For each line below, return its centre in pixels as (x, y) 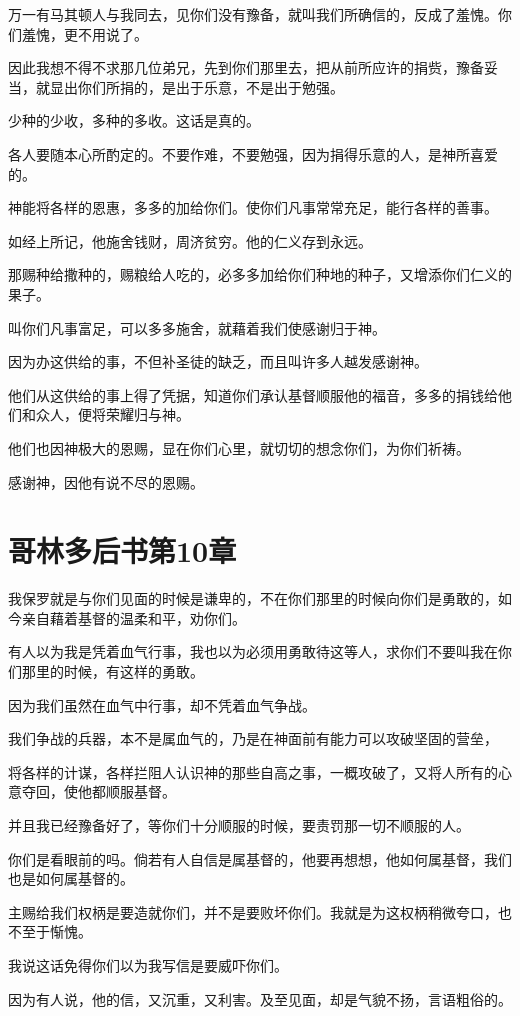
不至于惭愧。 (50, 931)
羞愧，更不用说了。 (84, 33)
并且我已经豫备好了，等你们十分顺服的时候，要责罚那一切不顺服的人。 (239, 824)
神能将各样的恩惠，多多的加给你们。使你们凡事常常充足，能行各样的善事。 (253, 207)
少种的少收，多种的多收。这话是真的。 (134, 120)
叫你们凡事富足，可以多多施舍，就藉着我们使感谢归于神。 (197, 327)
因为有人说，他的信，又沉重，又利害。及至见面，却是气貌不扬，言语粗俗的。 (260, 998)
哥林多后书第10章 (122, 550)
